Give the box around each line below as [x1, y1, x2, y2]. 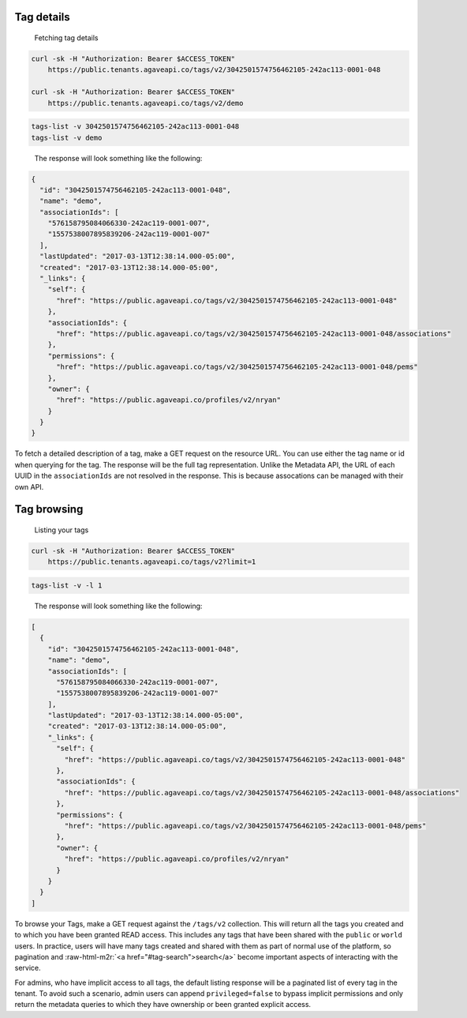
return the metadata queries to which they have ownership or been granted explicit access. [14, 1000, 312, 1009]
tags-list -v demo [31, 133, 103, 142]
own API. [14, 482, 44, 491]
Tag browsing [14, 502, 84, 517]
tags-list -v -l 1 [31, 581, 103, 590]
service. [14, 964, 41, 973]
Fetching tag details [34, 33, 99, 43]
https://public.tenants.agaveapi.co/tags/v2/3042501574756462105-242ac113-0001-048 [47, 66, 381, 74]
